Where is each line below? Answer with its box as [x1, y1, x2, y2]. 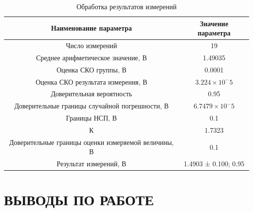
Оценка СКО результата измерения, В [36, 76, 147, 87]
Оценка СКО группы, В [56, 64, 126, 74]
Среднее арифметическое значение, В [36, 52, 147, 62]
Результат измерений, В [56, 159, 126, 169]
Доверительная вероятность [51, 88, 132, 99]
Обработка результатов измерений [76, 1, 177, 11]
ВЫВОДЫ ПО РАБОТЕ [4, 189, 154, 209]
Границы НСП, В [66, 113, 117, 123]
